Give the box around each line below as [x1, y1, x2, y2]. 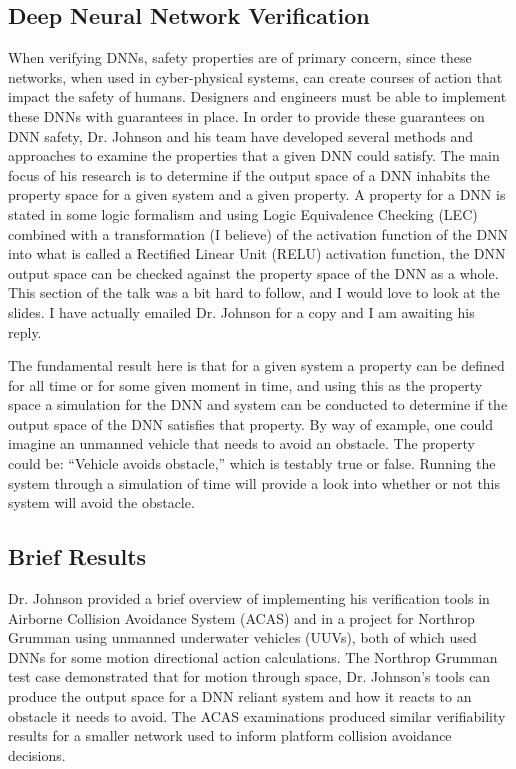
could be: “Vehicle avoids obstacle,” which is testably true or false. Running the [8, 453, 496, 474]
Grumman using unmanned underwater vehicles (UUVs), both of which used [8, 627, 477, 648]
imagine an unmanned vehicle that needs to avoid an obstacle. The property [8, 433, 475, 454]
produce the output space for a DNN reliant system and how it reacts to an [8, 686, 472, 707]
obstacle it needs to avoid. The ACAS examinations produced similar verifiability [8, 705, 506, 726]
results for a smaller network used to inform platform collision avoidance [8, 725, 452, 746]
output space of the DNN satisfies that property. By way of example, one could [8, 413, 493, 434]
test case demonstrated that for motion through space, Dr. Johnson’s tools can [8, 666, 491, 687]
